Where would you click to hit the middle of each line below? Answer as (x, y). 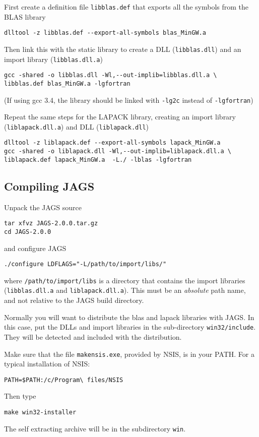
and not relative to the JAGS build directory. (74, 300)
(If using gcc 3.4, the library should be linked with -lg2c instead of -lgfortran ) (129, 100)
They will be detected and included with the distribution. (93, 336)
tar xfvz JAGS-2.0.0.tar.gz (51, 224)
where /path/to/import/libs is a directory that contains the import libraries (125, 280)
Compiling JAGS (49, 186)
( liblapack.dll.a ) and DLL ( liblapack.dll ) (77, 126)
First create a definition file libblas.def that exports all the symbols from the (126, 7)
